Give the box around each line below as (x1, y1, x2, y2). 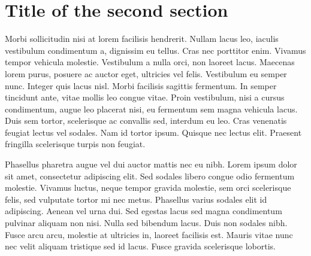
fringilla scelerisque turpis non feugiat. (5, 138, 146, 150)
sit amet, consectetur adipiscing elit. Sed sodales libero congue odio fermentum (5, 169, 295, 182)
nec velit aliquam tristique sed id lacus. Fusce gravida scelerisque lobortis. (5, 240, 276, 252)
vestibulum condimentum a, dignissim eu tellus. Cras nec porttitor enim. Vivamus (5, 44, 306, 56)
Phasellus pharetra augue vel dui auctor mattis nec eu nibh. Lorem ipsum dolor (5, 158, 297, 170)
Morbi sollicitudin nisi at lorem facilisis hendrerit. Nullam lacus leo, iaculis (5, 32, 279, 45)
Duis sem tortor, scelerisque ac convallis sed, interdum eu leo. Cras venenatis (5, 114, 287, 127)
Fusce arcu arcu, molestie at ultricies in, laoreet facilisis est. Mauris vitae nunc (5, 228, 293, 240)
